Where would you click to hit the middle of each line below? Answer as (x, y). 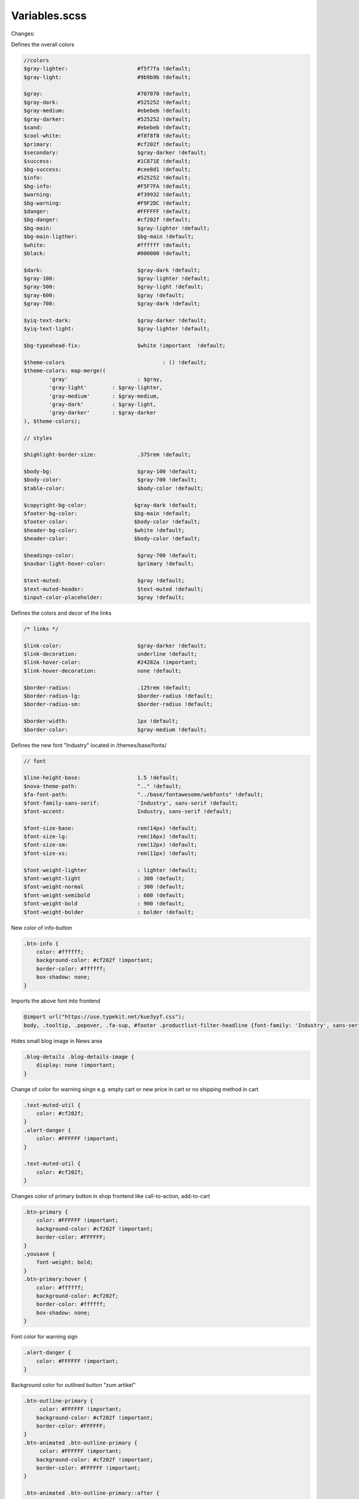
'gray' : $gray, (106, 379)
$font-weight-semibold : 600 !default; (104, 895)
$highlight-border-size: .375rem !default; (107, 455)
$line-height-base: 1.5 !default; (101, 778)
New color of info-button (42, 928)
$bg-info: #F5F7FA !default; (107, 186)
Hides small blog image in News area (57, 1041)
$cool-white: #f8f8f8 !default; (107, 136)
